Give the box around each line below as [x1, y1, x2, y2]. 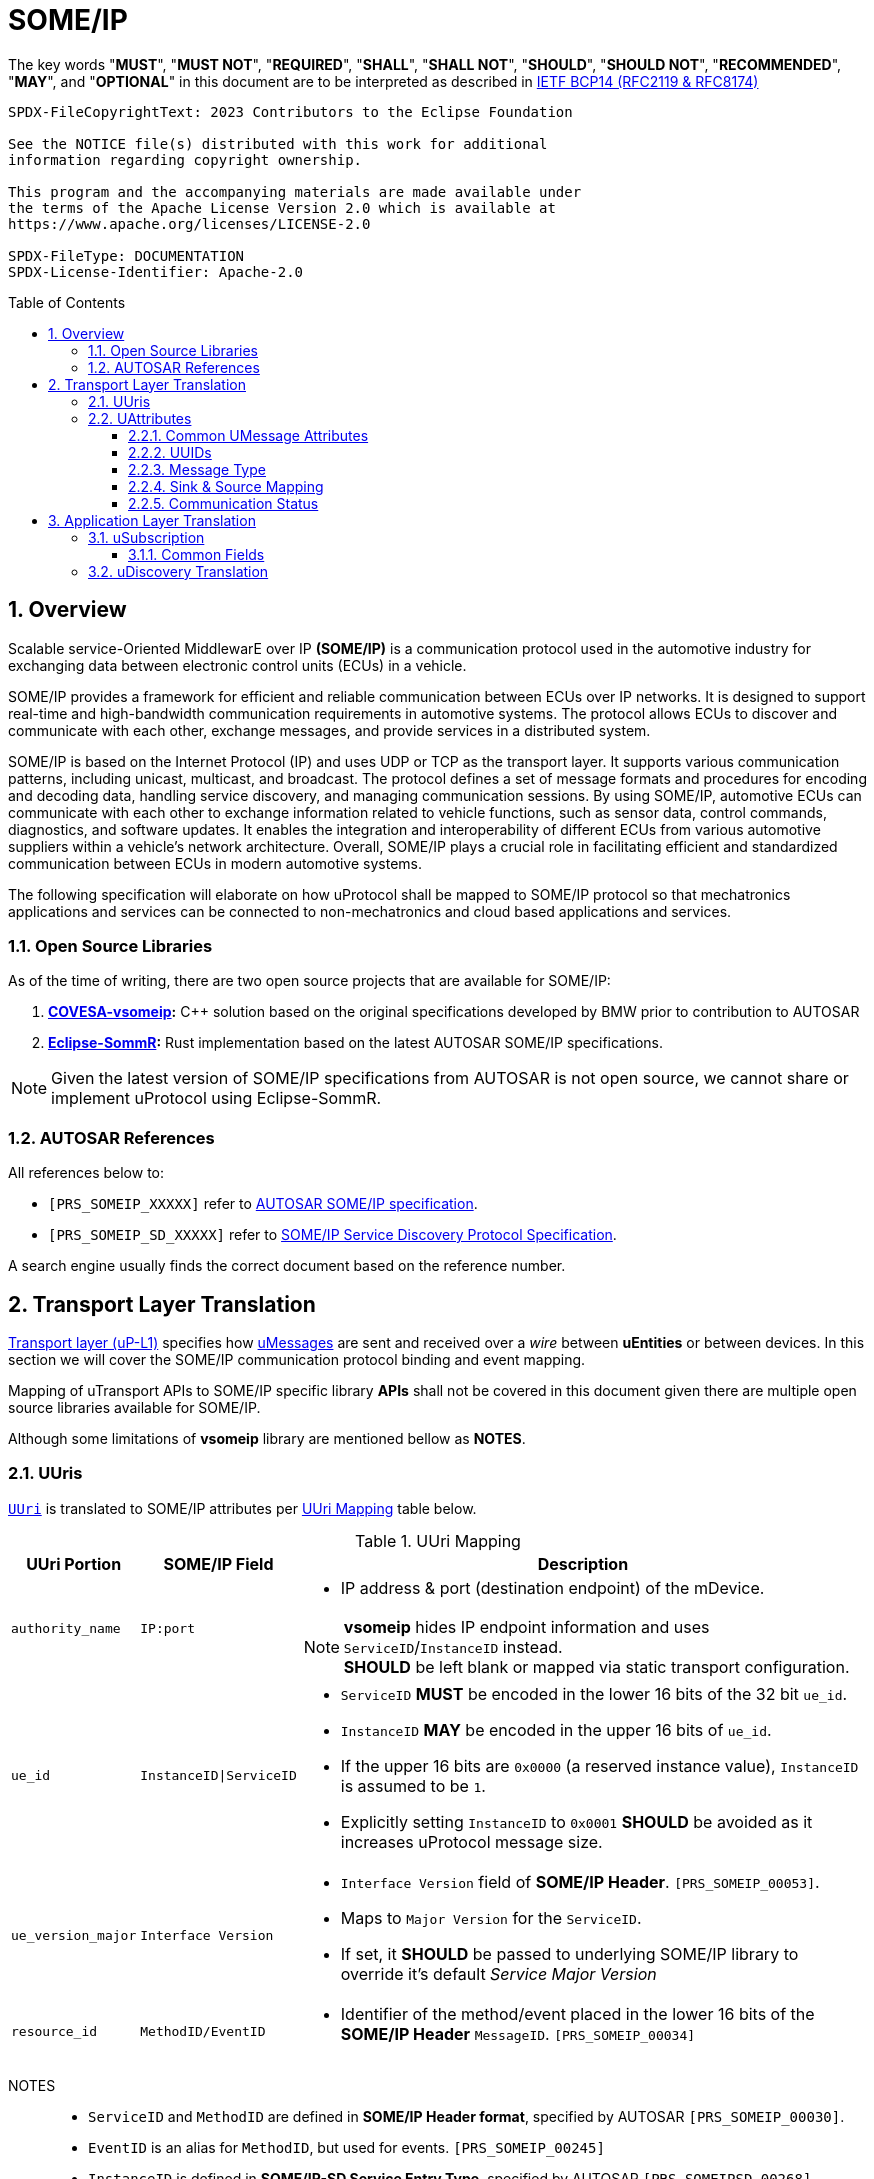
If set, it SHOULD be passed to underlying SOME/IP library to [340, 1943, 799, 1964]
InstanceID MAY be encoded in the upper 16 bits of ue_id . [340, 1719, 772, 1740]
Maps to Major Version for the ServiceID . [340, 1907, 642, 1928]
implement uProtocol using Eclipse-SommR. [51, 1088, 382, 1109]
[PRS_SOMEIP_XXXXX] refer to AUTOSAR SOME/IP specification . [48, 1195, 478, 1213]
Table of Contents [8, 293, 126, 311]
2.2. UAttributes [88, 409, 192, 427]
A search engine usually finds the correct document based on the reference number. [8, 1257, 566, 1275]
